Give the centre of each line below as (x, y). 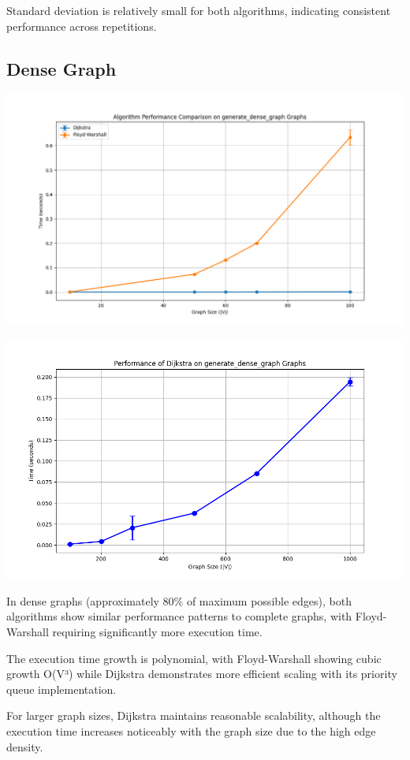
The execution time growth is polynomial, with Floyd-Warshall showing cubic (194, 658)
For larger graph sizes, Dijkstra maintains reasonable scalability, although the (194, 715)
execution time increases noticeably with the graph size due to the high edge (191, 730)
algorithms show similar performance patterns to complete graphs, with (179, 616)
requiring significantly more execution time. (157, 631)
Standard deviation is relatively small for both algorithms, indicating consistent (199, 10)
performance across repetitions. (82, 26)
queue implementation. (61, 689)
